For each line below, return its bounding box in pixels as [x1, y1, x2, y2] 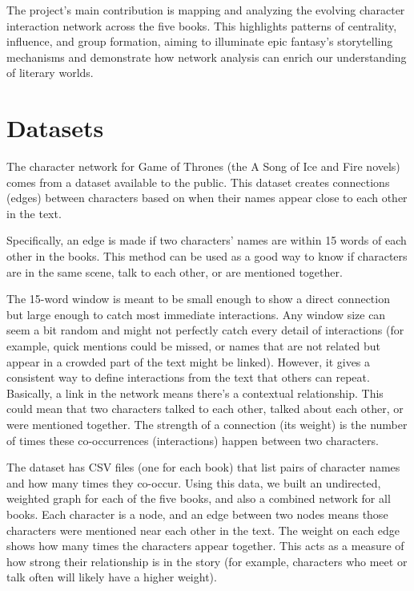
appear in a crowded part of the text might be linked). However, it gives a [6, 353, 371, 370]
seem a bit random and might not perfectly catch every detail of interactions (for [6, 322, 404, 338]
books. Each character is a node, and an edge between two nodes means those [6, 505, 388, 522]
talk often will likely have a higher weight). [6, 569, 217, 585]
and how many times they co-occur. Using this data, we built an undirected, [6, 474, 381, 491]
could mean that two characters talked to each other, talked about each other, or [6, 400, 404, 417]
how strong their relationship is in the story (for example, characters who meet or [6, 553, 408, 569]
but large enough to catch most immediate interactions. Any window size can [6, 306, 386, 322]
